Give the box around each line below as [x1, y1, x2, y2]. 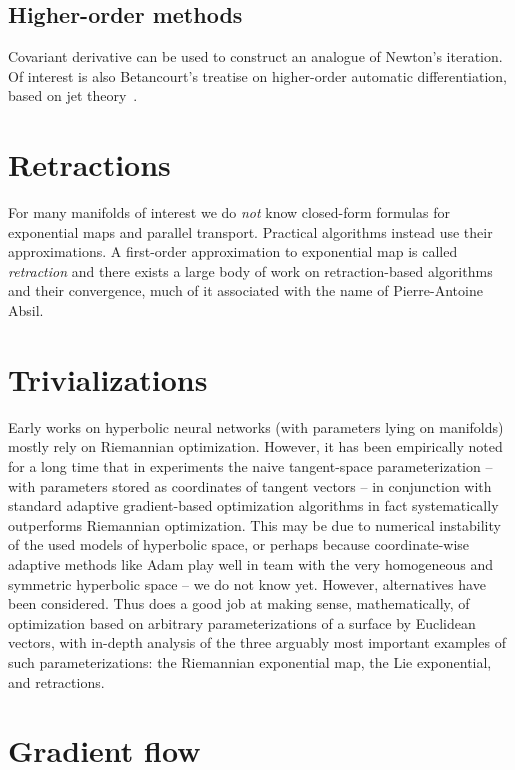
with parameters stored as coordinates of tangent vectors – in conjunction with [8, 475, 492, 496]
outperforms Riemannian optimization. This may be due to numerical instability [8, 514, 501, 535]
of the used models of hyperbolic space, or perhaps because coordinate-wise [8, 534, 470, 555]
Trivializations [8, 358, 208, 399]
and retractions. [8, 671, 105, 692]
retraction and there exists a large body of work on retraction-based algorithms [8, 260, 493, 281]
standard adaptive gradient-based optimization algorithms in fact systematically [8, 495, 499, 516]
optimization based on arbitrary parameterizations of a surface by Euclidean [8, 612, 476, 633]
